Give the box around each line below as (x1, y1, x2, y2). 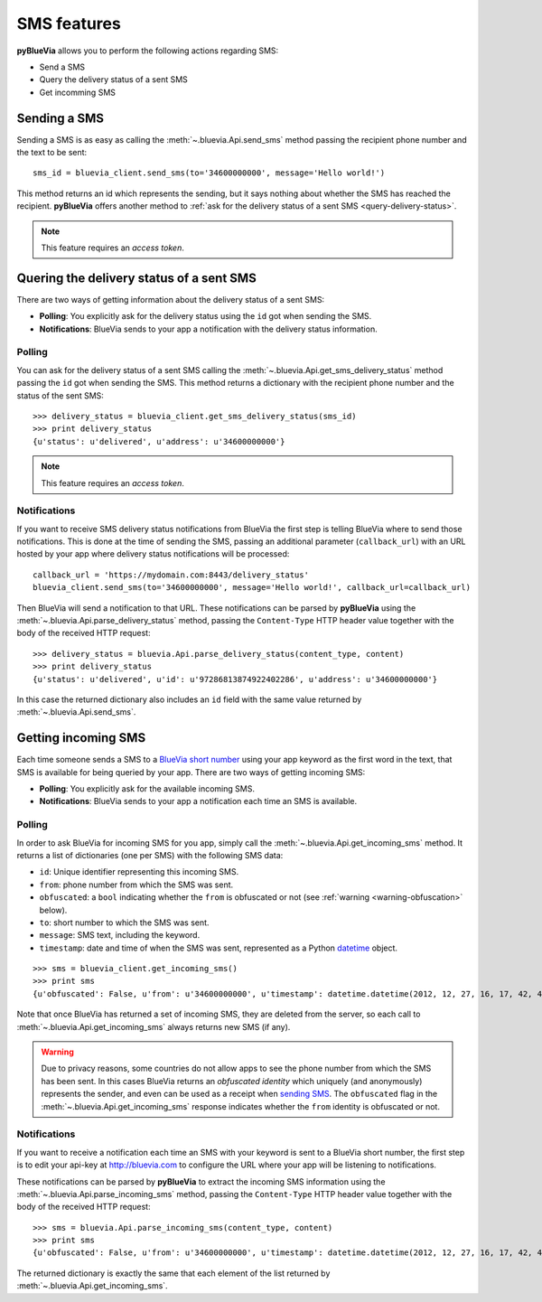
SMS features (16, 14, 121, 33)
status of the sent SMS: (16, 389, 104, 401)
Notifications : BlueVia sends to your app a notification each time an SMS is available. (39, 796, 357, 807)
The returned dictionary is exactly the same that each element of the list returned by (16, 1268, 331, 1279)
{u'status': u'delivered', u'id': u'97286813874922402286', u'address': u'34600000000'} (33, 674, 438, 684)
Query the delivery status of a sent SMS (39, 74, 189, 85)
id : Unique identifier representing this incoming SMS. (39, 866, 239, 877)
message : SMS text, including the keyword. (39, 930, 201, 941)
